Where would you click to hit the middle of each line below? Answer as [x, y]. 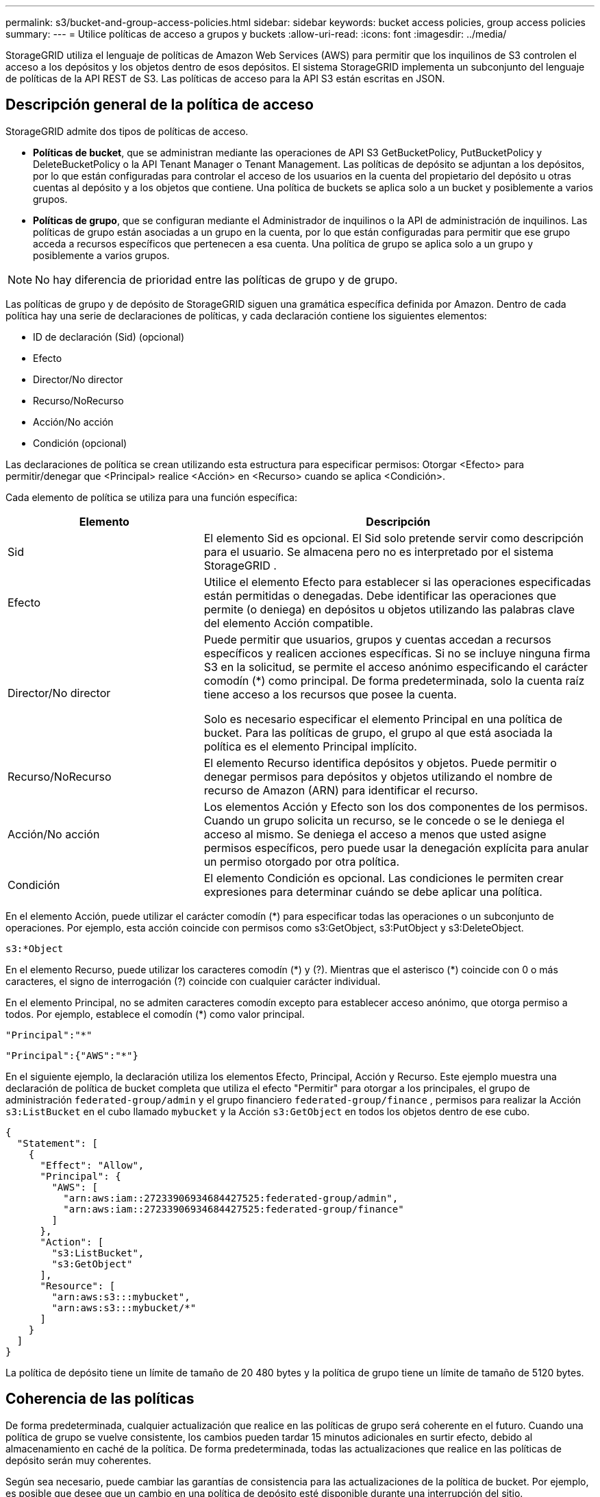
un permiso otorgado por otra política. [301, 861]
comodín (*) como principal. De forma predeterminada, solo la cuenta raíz [394, 680]
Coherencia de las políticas [100, 1399]
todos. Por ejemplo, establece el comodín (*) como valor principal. [155, 1014]
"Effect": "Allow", [92, 1165]
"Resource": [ [78, 1286]
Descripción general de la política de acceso [160, 105]
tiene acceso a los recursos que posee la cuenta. [330, 694]
